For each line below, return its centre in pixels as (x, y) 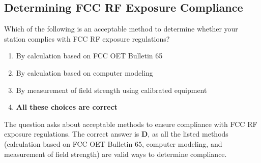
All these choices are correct (67, 107)
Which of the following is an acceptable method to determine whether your (121, 29)
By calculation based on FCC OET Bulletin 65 (89, 56)
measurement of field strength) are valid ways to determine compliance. (115, 154)
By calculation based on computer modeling (84, 72)
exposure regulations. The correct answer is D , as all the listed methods (116, 134)
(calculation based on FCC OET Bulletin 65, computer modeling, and (113, 143)
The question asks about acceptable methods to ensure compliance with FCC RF (131, 124)
